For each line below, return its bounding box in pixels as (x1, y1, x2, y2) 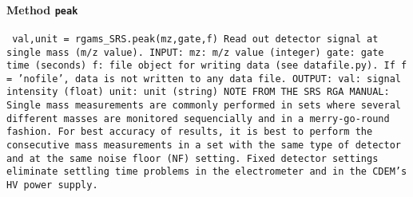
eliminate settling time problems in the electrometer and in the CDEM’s (6, 166, 407, 178)
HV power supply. (6, 179, 98, 191)
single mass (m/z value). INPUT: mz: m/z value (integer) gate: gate (6, 46, 384, 58)
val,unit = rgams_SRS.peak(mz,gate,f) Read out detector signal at (12, 33, 379, 45)
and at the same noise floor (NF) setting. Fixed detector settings (6, 152, 379, 164)
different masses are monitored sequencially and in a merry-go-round (6, 112, 390, 124)
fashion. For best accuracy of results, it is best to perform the (6, 126, 373, 138)
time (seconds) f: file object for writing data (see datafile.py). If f (6, 60, 407, 72)
